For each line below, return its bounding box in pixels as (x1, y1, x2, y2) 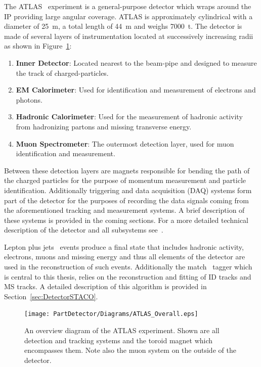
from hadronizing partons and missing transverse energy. (16, 121, 192, 131)
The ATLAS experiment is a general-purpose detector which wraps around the (4, 1, 251, 11)
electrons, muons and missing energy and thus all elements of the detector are (4, 251, 245, 262)
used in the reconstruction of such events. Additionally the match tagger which (4, 261, 252, 272)
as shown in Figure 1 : (4, 40, 72, 51)
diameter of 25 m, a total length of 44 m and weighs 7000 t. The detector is (4, 21, 242, 31)
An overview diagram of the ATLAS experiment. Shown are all (24, 325, 220, 336)
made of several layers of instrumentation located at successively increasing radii (4, 30, 253, 41)
